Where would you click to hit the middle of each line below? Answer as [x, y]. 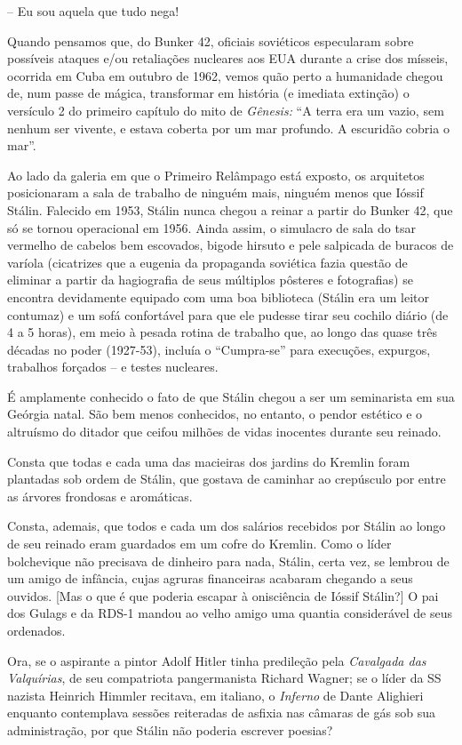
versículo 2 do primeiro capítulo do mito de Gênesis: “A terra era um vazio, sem [226, 110]
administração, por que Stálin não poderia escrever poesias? [170, 729]
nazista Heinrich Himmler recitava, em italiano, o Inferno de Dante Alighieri [215, 695]
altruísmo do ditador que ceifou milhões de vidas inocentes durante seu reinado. [224, 432]
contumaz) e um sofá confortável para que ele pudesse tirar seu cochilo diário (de [228, 314]
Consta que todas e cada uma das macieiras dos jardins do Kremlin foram [209, 461]
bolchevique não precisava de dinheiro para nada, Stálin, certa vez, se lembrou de [228, 561]
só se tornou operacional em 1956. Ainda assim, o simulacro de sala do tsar [211, 227]
